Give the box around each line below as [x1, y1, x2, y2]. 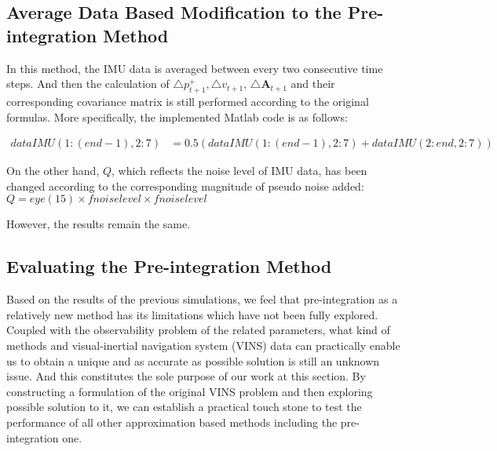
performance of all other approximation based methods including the [6, 413, 338, 430]
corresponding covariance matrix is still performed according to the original [6, 93, 369, 109]
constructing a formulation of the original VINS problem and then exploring [6, 383, 373, 399]
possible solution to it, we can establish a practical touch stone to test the [6, 398, 362, 415]
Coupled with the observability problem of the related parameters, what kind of [6, 322, 390, 338]
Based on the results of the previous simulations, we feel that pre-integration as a [6, 291, 398, 307]
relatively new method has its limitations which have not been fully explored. [6, 306, 378, 322]
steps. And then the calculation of [6, 75, 170, 92]
